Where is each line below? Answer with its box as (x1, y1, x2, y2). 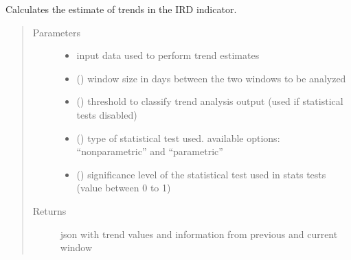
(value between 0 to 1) (76, 180, 171, 195)
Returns (32, 203, 67, 217)
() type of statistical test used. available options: (76, 130, 280, 145)
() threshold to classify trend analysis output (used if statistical (76, 94, 343, 108)
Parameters (32, 25, 80, 39)
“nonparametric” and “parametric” (76, 144, 223, 158)
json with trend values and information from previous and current (60, 226, 338, 241)
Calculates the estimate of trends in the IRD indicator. (5, 2, 237, 16)
